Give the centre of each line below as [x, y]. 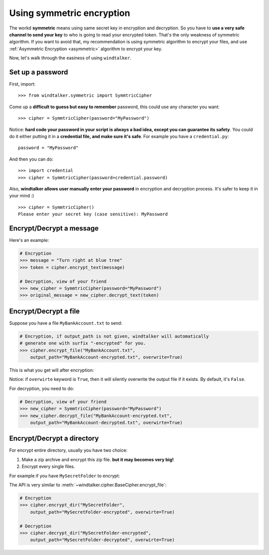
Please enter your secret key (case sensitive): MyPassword [93, 214]
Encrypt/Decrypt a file [44, 311]
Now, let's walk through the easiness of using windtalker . [70, 58]
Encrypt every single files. [48, 467]
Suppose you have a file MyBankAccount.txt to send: [66, 323]
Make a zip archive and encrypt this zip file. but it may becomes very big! [98, 459]
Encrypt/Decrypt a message [54, 228]
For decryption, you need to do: [42, 388]
